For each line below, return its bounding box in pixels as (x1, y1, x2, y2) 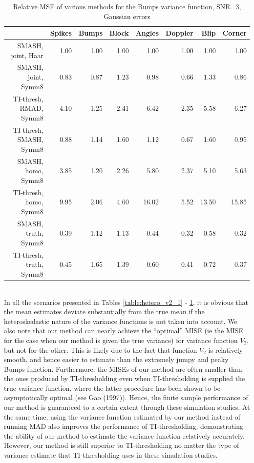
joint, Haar (11, 50, 43, 60)
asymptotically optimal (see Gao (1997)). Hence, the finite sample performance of (4, 392, 248, 403)
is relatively (208, 344, 243, 355)
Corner (222, 28, 247, 38)
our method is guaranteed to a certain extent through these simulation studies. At (4, 402, 250, 412)
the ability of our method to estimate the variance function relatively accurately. (4, 430, 245, 441)
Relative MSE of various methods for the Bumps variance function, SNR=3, (13, 1, 241, 11)
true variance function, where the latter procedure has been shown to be (4, 382, 220, 393)
